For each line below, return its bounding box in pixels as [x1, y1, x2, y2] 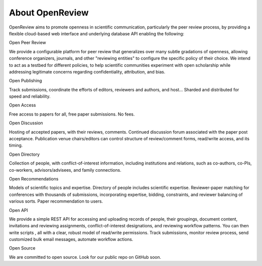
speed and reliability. [9, 93, 51, 99]
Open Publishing [9, 78, 42, 84]
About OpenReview [9, 7, 89, 18]
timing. [9, 143, 23, 148]
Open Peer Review [9, 40, 46, 45]
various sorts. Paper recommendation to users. [9, 198, 103, 204]
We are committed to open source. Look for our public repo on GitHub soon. [9, 254, 162, 260]
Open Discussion [9, 120, 43, 126]
